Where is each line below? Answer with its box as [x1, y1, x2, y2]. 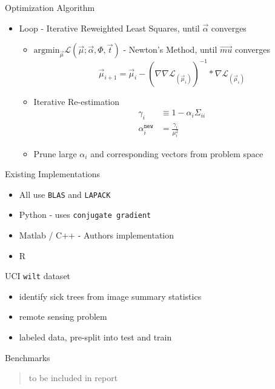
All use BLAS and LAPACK [19, 188, 111, 200]
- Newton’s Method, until [123, 43, 217, 56]
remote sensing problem [19, 310, 107, 323]
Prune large [33, 147, 77, 160]
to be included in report [28, 371, 118, 384]
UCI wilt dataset [5, 269, 71, 282]
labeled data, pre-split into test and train [19, 331, 172, 343]
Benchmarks [5, 351, 50, 364]
